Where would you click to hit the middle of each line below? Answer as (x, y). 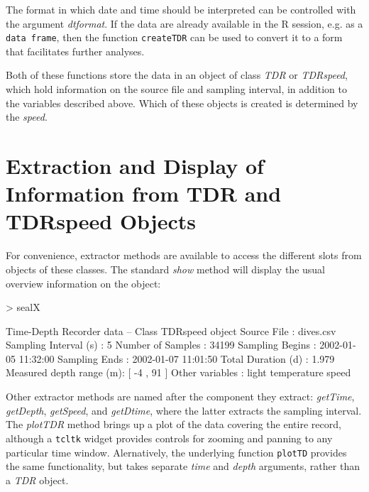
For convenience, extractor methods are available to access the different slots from (184, 255)
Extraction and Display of (135, 165)
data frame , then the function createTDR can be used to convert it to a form (174, 37)
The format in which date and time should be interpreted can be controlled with (181, 9)
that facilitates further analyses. (75, 51)
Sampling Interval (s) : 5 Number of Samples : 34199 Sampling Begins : (161, 345)
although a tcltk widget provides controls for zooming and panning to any (169, 438)
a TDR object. (37, 480)
